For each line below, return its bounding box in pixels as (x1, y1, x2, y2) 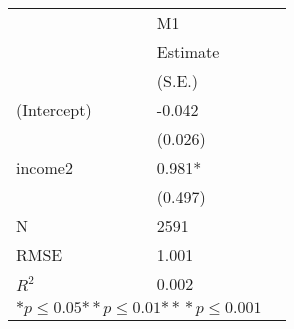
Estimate (156, 40, 220, 63)
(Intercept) (16, 98, 92, 121)
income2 (16, 156, 73, 179)
